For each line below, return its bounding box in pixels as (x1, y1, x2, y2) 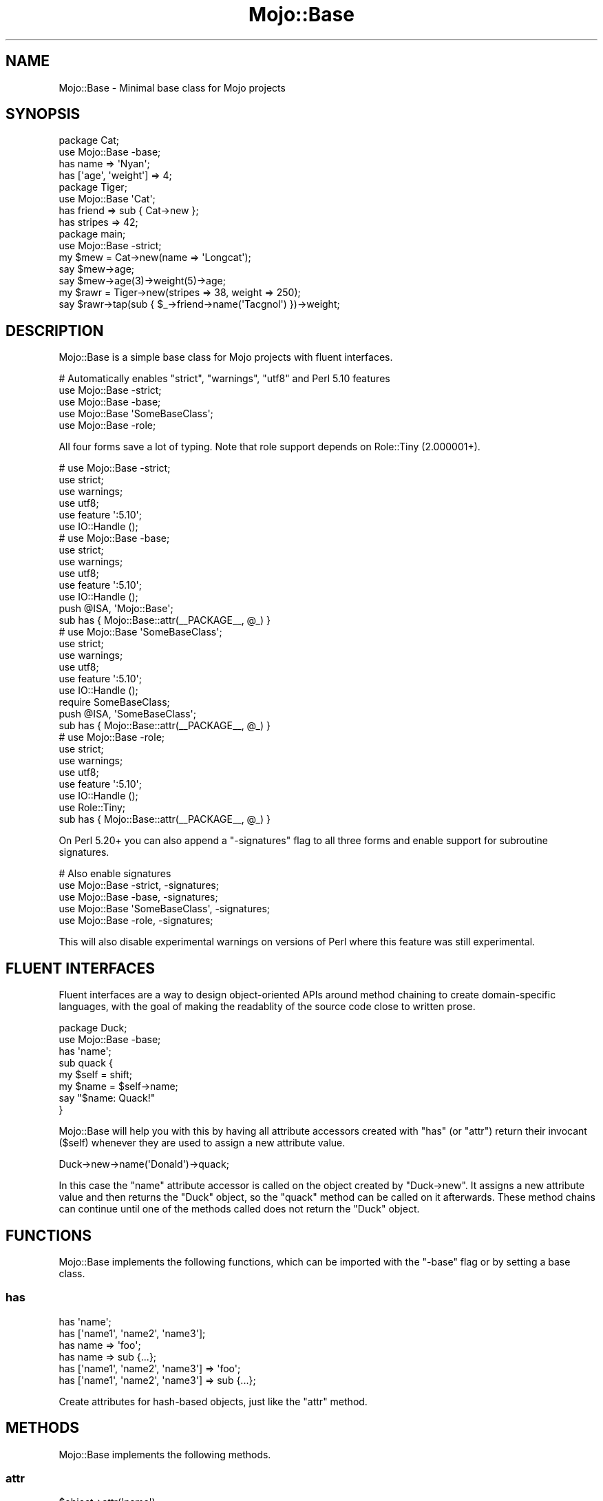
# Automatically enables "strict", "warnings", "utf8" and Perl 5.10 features (59, 372, 390, 385)
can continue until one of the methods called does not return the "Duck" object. (59, 1203, 420, 1215)
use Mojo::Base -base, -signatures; (59, 891, 218, 903)
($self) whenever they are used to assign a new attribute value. (59, 1137, 346, 1149)
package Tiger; (59, 181, 127, 193)
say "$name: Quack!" (59, 1092, 156, 1104)
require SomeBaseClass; (59, 696, 170, 708)
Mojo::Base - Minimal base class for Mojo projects (59, 81, 286, 94)
